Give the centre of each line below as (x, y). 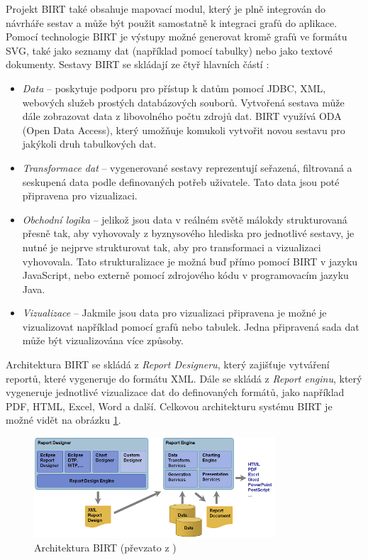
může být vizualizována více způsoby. (103, 340)
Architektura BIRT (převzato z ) (105, 548)
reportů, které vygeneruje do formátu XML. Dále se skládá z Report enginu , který (184, 378)
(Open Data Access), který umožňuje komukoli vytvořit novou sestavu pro (184, 130)
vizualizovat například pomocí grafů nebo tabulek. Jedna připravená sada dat (191, 326)
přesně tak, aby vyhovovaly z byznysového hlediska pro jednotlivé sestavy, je (188, 233)
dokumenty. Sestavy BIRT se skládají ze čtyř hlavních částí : (138, 64)
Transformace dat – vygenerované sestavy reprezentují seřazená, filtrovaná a (187, 167)
